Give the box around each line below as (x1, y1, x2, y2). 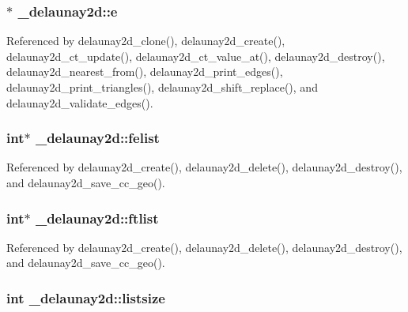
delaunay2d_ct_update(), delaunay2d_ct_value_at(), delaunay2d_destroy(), (6, 47, 385, 64)
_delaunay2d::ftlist (35, 208, 159, 227)
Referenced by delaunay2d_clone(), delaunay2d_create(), (6, 32, 285, 49)
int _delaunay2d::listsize (6, 288, 165, 307)
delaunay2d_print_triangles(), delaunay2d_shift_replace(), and (6, 79, 318, 95)
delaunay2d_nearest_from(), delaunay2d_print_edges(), (6, 63, 283, 80)
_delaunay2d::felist (35, 128, 160, 148)
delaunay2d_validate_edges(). (6, 94, 153, 111)
